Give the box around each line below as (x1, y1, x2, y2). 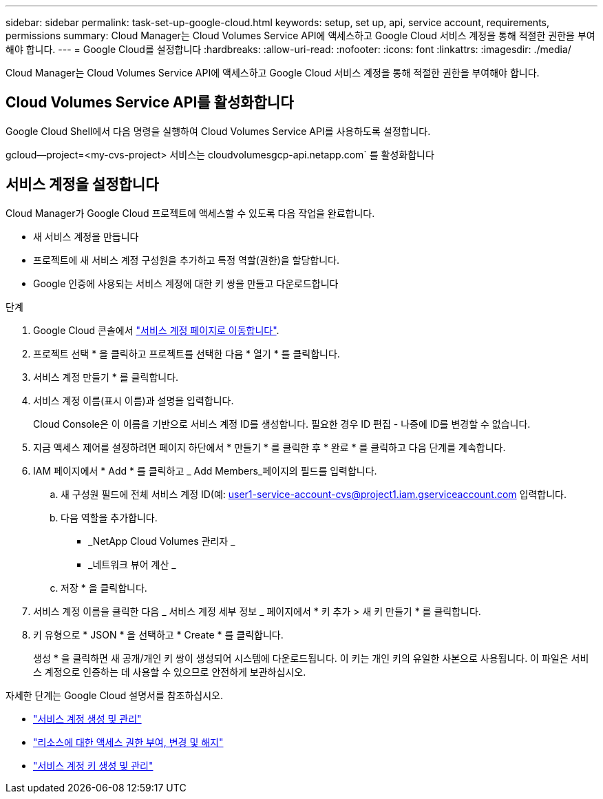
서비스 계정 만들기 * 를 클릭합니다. (33, 371, 179, 383)
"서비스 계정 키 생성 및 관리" (33, 759, 154, 771)
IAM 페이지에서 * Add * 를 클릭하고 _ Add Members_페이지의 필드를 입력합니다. (33, 464, 377, 477)
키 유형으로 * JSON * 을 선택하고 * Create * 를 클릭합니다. (33, 628, 284, 641)
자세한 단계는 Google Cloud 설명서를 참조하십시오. (6, 689, 224, 701)
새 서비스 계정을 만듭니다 (33, 230, 139, 242)
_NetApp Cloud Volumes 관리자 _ (88, 535, 235, 547)
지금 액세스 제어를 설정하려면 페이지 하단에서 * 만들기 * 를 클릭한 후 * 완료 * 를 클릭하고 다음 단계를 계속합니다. (33, 441, 506, 453)
